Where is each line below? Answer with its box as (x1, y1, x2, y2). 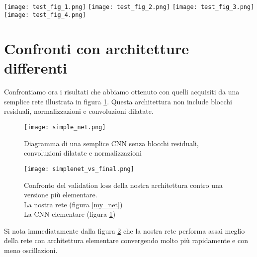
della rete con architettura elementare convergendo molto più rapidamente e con (4, 235, 248, 246)
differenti (4, 58, 67, 78)
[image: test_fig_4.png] (4, 11, 86, 19)
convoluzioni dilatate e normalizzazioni (24, 148, 142, 158)
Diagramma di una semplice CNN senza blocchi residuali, (24, 138, 199, 148)
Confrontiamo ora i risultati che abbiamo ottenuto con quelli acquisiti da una (4, 86, 240, 97)
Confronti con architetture (4, 38, 189, 59)
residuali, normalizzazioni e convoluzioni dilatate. (4, 106, 154, 116)
